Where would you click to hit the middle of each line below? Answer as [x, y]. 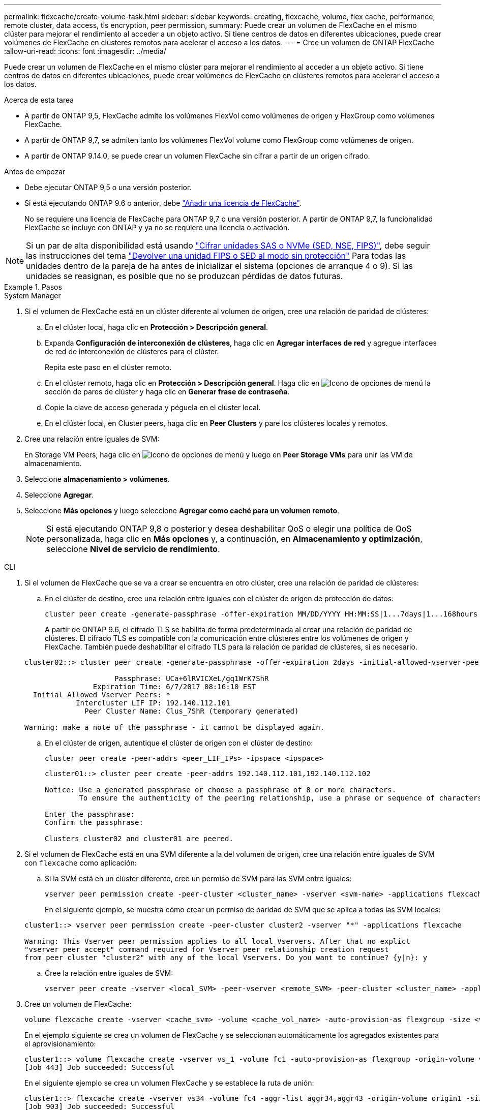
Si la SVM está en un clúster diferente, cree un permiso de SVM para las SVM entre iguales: [198, 878]
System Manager [33, 296]
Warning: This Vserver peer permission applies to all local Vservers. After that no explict [217, 941]
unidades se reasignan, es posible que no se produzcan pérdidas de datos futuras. [185, 276]
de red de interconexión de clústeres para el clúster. [132, 351]
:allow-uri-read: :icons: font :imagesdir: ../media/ [85, 51]
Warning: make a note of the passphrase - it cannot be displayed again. [175, 727]
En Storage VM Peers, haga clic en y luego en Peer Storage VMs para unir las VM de [219, 455]
